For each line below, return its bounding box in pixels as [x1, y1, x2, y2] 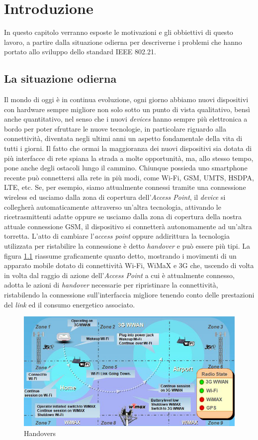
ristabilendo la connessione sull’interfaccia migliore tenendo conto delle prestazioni [4, 289, 255, 299]
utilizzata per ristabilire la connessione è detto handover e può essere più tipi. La [4, 241, 251, 251]
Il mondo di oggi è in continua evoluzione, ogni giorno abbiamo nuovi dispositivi [4, 94, 249, 105]
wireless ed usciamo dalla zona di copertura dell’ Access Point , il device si [4, 192, 226, 202]
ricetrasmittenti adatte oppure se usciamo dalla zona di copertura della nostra [4, 211, 242, 222]
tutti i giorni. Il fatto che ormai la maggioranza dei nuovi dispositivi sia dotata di [4, 143, 252, 153]
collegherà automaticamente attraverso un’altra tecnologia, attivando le [4, 201, 221, 212]
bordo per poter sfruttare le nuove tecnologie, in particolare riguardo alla [4, 123, 226, 134]
